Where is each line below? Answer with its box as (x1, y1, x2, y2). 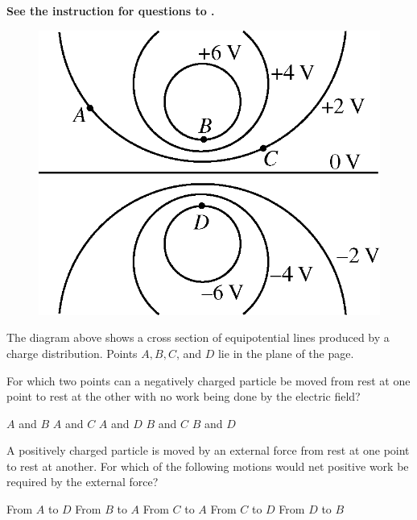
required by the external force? (6, 473, 159, 490)
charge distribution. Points (6, 344, 138, 361)
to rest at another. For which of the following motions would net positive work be (6, 457, 409, 474)
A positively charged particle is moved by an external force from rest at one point (6, 442, 410, 459)
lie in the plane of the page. (217, 344, 354, 361)
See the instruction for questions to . (6, 2, 215, 19)
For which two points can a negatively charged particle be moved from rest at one (6, 372, 411, 389)
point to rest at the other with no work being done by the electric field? (6, 388, 361, 405)
